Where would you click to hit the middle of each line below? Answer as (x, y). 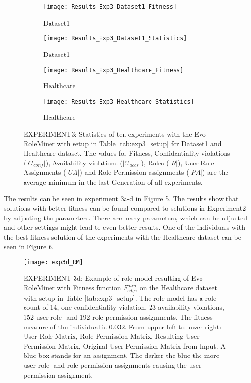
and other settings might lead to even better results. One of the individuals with (125, 227)
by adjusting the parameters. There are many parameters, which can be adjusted (125, 217)
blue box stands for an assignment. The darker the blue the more (122, 355)
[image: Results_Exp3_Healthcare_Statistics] (119, 101)
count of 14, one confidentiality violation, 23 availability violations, (124, 307)
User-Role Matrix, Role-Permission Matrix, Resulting (104, 336)
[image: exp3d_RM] (53, 262)
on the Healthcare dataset (178, 287)
